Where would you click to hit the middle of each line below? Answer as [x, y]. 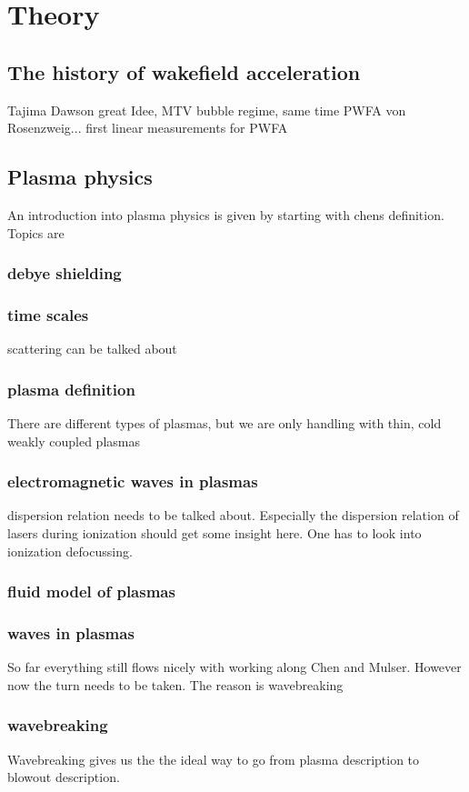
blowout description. [64, 777]
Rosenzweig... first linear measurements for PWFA [148, 128]
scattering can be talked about [92, 349]
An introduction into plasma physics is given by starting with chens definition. [226, 214]
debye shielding [65, 273]
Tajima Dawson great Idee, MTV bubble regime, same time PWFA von [207, 110]
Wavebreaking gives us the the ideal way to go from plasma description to [214, 759]
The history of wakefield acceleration [184, 71]
